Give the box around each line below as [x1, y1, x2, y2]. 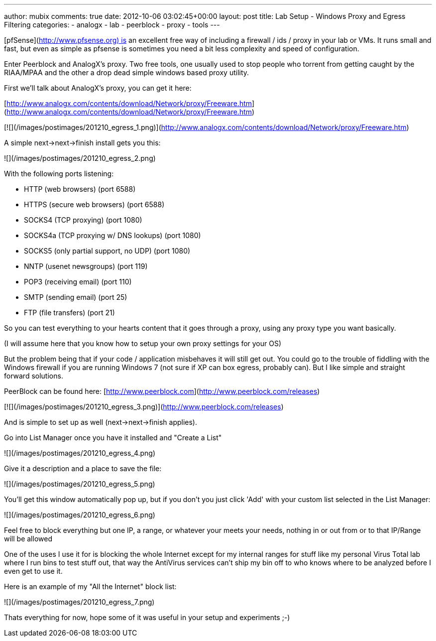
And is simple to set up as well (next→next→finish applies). [4, 418, 197, 426]
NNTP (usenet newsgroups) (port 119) [24, 262, 148, 270]
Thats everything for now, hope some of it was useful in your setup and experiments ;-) [4, 613, 290, 622]
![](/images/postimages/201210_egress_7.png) [4, 598, 155, 606]
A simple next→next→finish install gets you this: [4, 138, 161, 147]
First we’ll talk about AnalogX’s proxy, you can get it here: [4, 84, 192, 92]
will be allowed [4, 534, 52, 543]
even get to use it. [4, 567, 63, 575]
